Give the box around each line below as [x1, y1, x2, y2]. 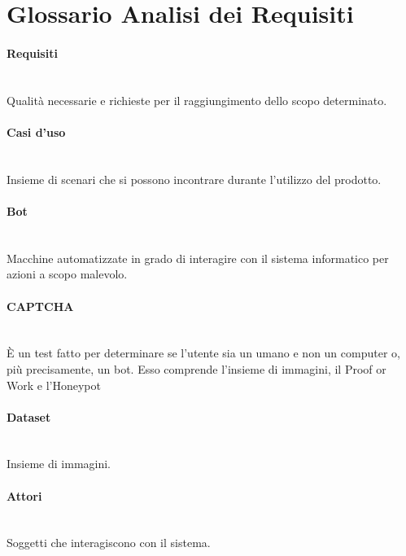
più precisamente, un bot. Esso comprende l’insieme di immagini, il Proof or [7, 360, 386, 377]
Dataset [7, 408, 51, 425]
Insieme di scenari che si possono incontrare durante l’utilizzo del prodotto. [7, 170, 382, 187]
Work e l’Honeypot [7, 376, 101, 393]
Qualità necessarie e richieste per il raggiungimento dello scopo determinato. [7, 91, 387, 108]
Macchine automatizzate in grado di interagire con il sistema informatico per [7, 249, 389, 266]
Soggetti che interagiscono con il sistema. [7, 534, 211, 551]
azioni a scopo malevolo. [7, 265, 128, 282]
